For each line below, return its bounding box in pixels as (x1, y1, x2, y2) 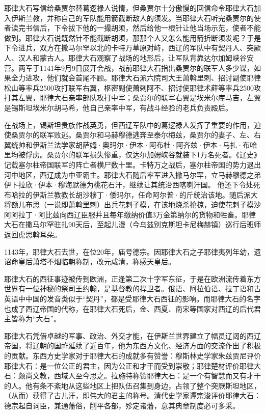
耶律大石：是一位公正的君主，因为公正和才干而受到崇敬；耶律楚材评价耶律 (4, 360, 254, 371)
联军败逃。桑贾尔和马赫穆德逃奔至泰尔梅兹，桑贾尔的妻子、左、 (39, 129, 254, 140)
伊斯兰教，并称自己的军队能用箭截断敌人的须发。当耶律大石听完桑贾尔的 (11, 12, 254, 23)
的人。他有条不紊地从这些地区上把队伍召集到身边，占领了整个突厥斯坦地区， (4, 380, 261, 391)
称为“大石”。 (18, 313, 61, 324)
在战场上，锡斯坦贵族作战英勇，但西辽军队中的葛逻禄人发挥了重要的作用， (4, 119, 254, 130)
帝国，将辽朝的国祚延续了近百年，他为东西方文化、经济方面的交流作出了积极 (4, 340, 261, 351)
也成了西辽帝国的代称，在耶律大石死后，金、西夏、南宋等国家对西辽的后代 (4, 303, 254, 314)
